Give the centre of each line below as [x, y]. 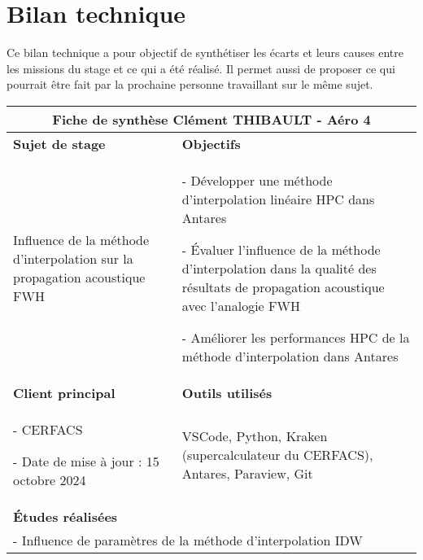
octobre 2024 [50, 479]
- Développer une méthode [257, 180]
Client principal [64, 392]
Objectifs [211, 143]
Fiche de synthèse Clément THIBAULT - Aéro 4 [211, 119]
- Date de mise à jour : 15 [86, 461]
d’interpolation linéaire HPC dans [278, 199]
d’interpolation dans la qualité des [279, 268]
